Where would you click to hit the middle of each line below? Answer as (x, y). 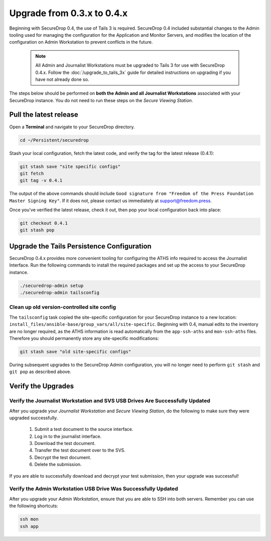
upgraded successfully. (34, 418)
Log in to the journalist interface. (68, 436)
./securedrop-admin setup (52, 286)
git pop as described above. (40, 372)
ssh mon (29, 519)
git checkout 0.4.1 (44, 223)
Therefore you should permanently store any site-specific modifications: (84, 338)
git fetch (32, 173)
